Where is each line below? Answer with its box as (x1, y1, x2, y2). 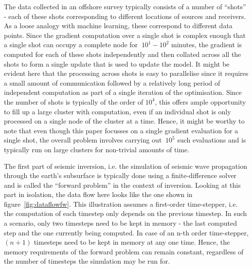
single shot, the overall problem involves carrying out (4, 135, 162, 145)
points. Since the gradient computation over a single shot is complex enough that (4, 30, 246, 40)
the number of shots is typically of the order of (4, 96, 144, 107)
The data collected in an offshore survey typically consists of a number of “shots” (4, 1, 246, 11)
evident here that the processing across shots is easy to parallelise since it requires (4, 68, 249, 78)
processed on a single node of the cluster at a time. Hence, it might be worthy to (4, 116, 245, 126)
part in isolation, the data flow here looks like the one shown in (4, 189, 193, 199)
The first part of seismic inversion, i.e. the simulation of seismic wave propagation (4, 161, 247, 171)
